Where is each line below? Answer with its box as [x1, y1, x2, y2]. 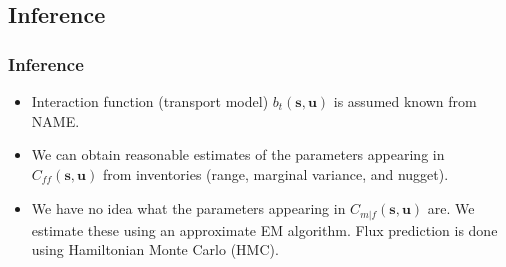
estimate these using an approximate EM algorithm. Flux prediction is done [31, 219, 498, 240]
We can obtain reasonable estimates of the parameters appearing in [31, 144, 445, 165]
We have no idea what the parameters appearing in [31, 198, 346, 219]
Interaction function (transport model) [31, 91, 269, 111]
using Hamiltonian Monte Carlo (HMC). [31, 239, 279, 260]
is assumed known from [333, 91, 477, 111]
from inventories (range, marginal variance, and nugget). [102, 163, 449, 184]
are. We [427, 198, 475, 219]
